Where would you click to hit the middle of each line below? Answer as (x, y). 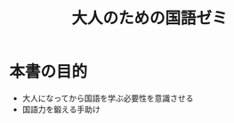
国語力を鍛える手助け (61, 109)
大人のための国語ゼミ (149, 18)
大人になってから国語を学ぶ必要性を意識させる (108, 98)
